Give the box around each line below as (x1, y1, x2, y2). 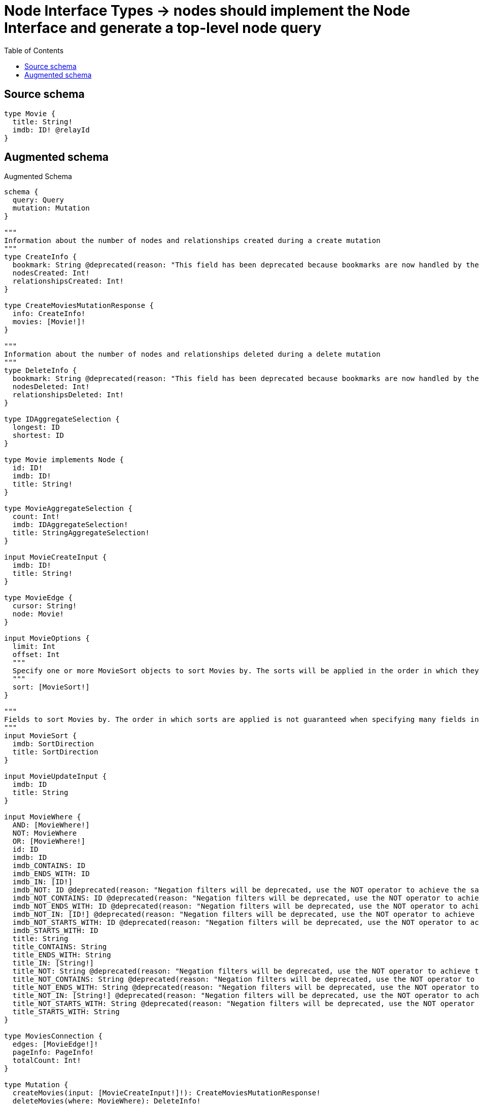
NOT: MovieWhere (12, 829, 77, 838)
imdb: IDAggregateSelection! (12, 521, 128, 529)
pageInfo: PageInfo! (12, 1048, 94, 1057)
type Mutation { (4, 1081, 69, 1089)
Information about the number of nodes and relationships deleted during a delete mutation (4, 350, 381, 359)
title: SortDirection (12, 748, 98, 756)
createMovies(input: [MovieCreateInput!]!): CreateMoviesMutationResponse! (12, 1089, 321, 1097)
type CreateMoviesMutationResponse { (4, 301, 154, 310)
